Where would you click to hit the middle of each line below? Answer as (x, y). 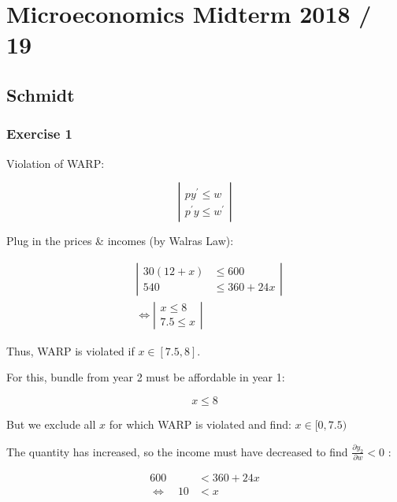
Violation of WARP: (56, 163)
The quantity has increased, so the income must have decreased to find (177, 451)
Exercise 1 (39, 134)
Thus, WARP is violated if (70, 350)
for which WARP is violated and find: (200, 424)
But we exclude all (51, 424)
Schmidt (41, 94)
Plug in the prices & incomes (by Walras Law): (120, 241)
